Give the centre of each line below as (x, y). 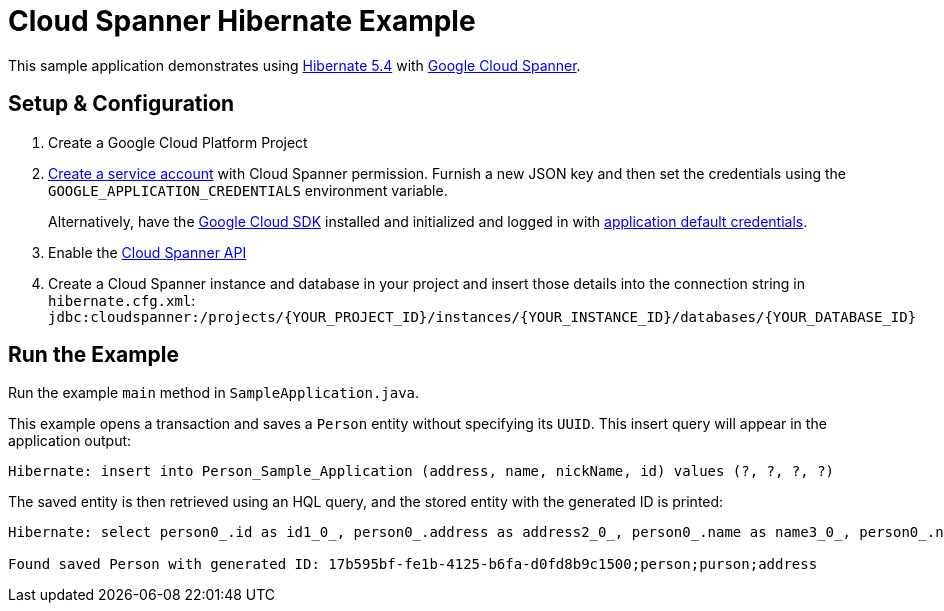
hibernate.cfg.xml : (122, 300)
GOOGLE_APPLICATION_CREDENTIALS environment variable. (248, 190)
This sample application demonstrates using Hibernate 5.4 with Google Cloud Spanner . (294, 65)
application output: (70, 441)
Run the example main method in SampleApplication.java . (214, 393)
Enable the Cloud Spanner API (147, 252)
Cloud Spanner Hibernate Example (242, 21)
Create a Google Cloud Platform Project (178, 142)
